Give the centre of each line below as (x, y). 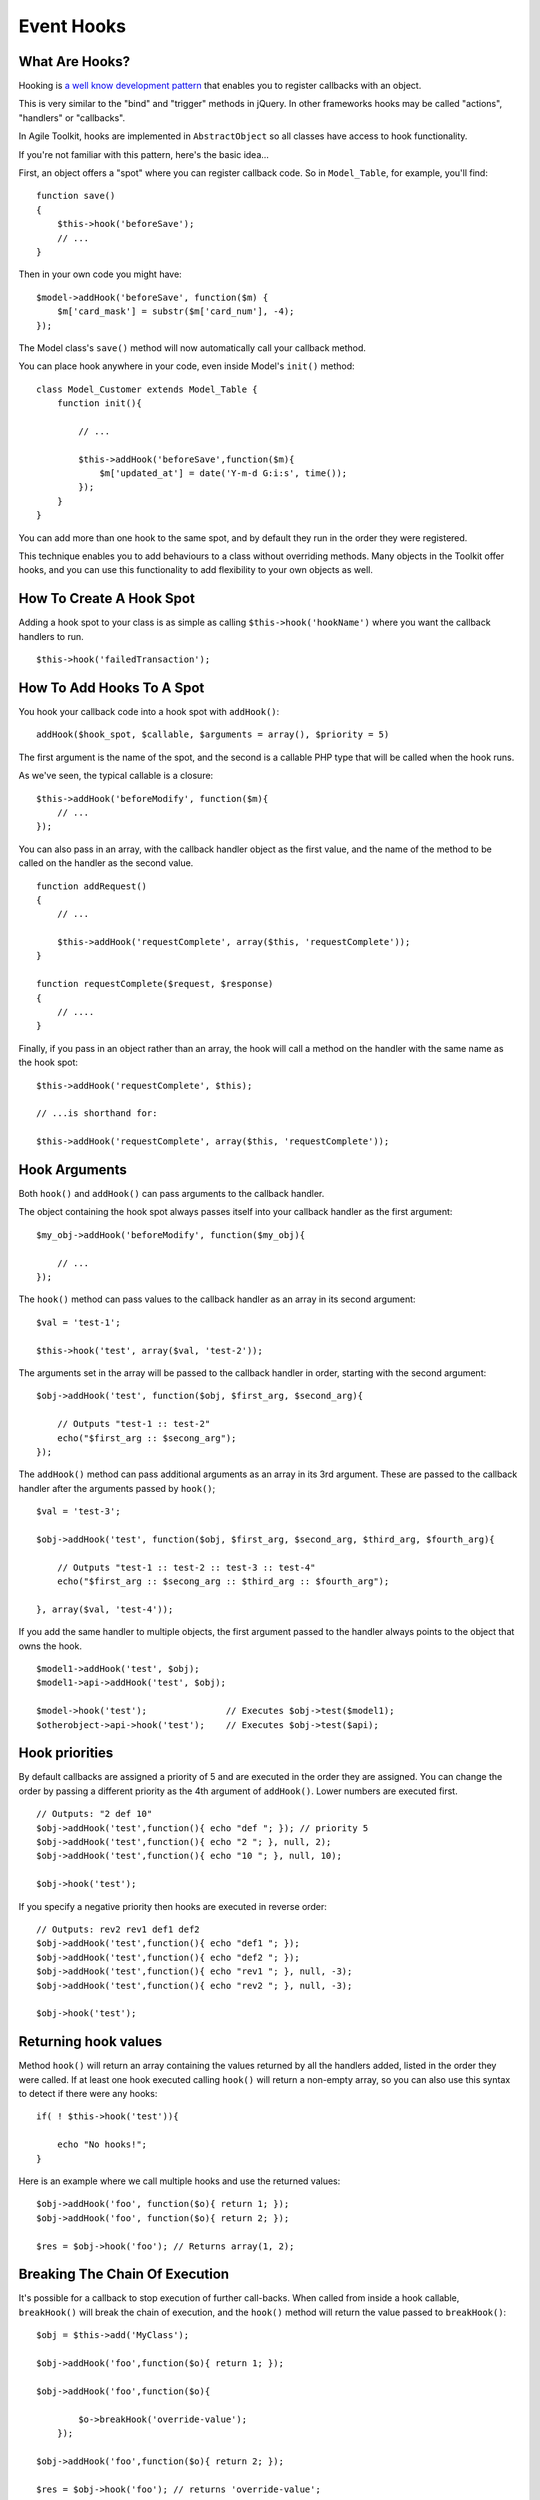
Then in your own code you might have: (100, 274)
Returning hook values (90, 2041)
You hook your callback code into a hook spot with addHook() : (149, 711)
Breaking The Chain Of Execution (124, 2274)
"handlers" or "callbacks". (71, 117)
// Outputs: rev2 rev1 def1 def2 (118, 1929)
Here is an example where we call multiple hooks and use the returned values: (179, 2181)
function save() (76, 196)
